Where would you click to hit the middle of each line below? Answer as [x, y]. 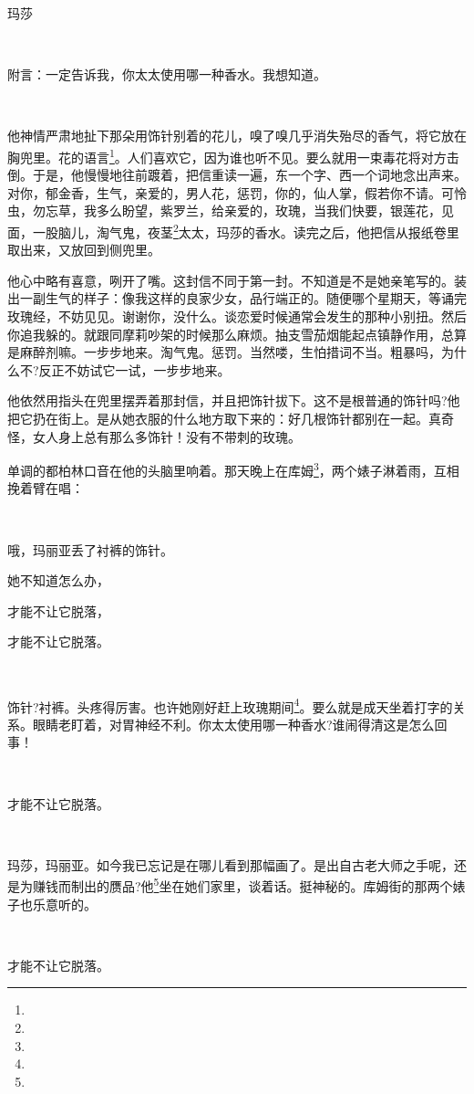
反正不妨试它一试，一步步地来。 [134, 369]
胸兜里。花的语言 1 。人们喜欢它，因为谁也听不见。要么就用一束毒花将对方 [227, 155]
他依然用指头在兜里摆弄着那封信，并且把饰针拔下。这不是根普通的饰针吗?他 [234, 400]
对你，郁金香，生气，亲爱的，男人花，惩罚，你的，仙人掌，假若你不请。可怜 [237, 192]
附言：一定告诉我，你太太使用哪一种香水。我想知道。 [167, 74]
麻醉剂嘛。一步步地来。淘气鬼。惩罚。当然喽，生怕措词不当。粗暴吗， [230, 352]
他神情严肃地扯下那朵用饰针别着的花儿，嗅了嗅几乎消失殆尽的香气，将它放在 [237, 136]
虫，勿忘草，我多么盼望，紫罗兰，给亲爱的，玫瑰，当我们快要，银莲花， [224, 210]
